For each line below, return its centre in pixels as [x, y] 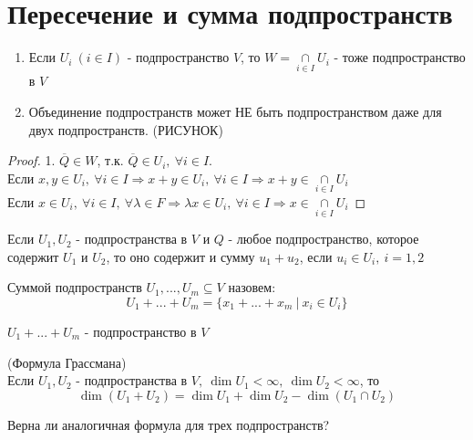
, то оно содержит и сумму [180, 256]
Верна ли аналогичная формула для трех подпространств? [169, 424]
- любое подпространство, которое [324, 239]
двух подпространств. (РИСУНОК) [126, 129]
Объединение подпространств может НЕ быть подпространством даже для [235, 111]
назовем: [252, 287]
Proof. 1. [31, 160]
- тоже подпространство [400, 57]
